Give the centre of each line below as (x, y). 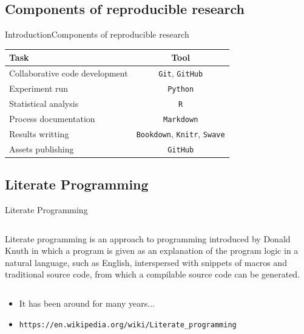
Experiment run (39, 88)
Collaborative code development (69, 73)
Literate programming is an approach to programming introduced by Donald (148, 238)
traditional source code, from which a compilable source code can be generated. (153, 274)
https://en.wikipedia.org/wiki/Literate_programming (128, 325)
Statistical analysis (44, 103)
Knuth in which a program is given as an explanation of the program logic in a (152, 250)
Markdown (181, 119)
